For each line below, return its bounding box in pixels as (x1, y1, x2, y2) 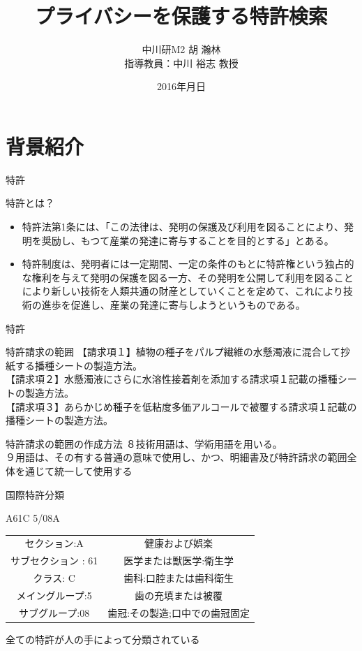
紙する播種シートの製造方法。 (6, 358, 142, 372)
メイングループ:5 (16, 588, 92, 602)
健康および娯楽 (144, 536, 213, 550)
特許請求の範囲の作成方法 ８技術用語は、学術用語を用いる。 (6, 436, 282, 451)
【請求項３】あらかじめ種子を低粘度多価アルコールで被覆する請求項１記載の (6, 399, 357, 414)
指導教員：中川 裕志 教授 (124, 55, 239, 70)
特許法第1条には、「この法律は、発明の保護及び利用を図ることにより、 (22, 219, 344, 234)
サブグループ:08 (19, 605, 90, 620)
